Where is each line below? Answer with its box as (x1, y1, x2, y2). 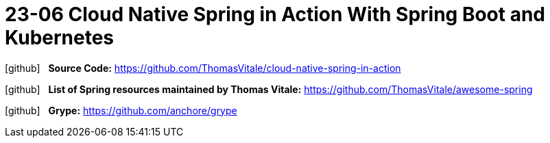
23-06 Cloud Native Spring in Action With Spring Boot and (5, 3, 546, 26)
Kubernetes (5, 26, 115, 49)
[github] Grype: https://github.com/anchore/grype (5, 104, 237, 116)
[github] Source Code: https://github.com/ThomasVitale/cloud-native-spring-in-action (5, 62, 401, 74)
